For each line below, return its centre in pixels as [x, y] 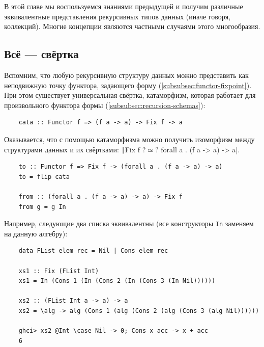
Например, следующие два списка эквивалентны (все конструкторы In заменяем [129, 223]
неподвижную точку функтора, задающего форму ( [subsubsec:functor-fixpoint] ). [128, 85]
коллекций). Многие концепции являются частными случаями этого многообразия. [132, 26]
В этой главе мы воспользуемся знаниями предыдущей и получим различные [124, 6]
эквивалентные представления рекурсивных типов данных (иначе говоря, [118, 16]
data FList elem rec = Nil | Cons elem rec [93, 251]
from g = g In [42, 207]
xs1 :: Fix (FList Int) [59, 271]
